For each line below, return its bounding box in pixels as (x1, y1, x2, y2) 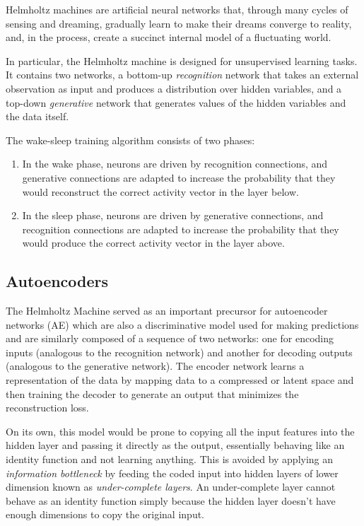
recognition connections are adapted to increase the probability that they (22, 221, 339, 236)
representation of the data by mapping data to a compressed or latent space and (6, 373, 354, 387)
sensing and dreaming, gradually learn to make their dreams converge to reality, (6, 16, 352, 30)
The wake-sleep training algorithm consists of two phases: (6, 132, 255, 147)
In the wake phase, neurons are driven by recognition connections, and (22, 156, 328, 171)
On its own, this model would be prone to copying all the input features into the (6, 423, 355, 438)
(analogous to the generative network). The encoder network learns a (6, 358, 305, 373)
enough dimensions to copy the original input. (6, 507, 205, 522)
